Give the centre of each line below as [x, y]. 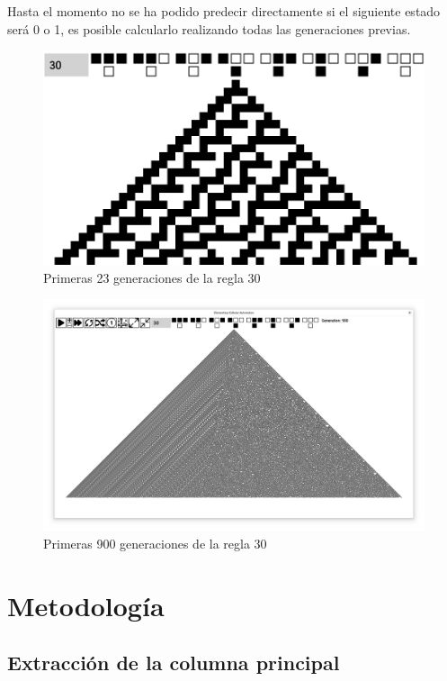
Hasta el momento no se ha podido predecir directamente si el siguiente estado [224, 11]
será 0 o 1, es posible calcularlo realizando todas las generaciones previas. [209, 28]
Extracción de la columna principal [174, 663]
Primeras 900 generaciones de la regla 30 [155, 543]
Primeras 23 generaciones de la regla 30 [152, 277]
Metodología [86, 605]
